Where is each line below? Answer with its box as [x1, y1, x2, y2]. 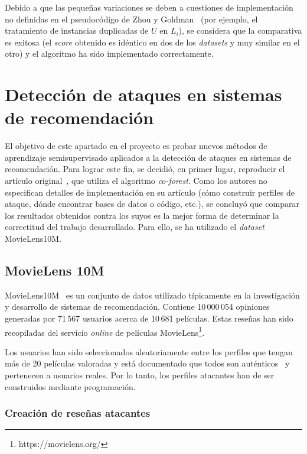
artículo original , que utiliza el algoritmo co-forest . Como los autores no [5, 174, 267, 187]
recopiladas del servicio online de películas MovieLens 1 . [5, 324, 205, 338]
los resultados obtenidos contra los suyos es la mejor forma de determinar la [5, 209, 279, 221]
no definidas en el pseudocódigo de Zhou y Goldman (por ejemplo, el [5, 12, 258, 25]
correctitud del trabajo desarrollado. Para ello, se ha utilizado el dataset [5, 220, 264, 233]
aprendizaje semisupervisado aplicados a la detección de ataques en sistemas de [5, 151, 292, 163]
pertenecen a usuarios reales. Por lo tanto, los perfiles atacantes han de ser [5, 369, 275, 381]
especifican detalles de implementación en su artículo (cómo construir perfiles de [5, 186, 295, 198]
